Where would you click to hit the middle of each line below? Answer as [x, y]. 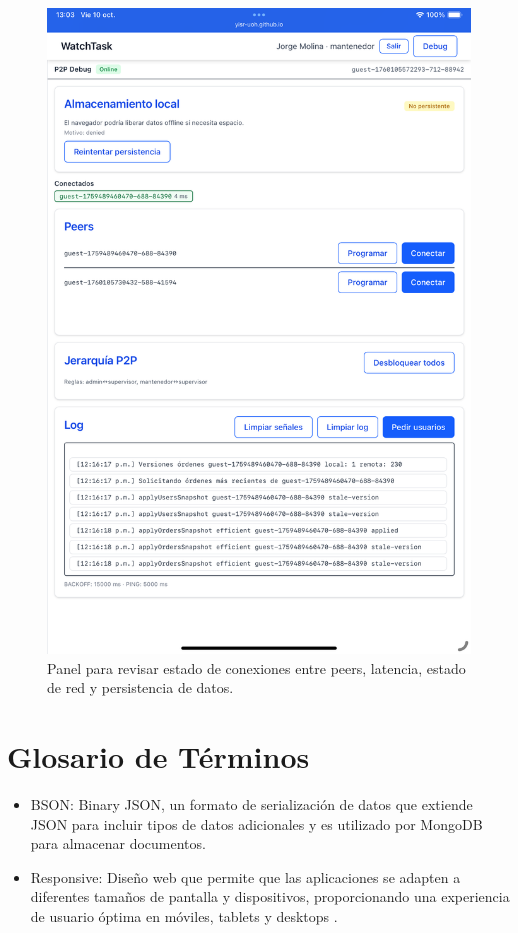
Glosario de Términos [158, 756]
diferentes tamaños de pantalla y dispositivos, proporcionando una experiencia [270, 896]
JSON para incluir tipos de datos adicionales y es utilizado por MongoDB [256, 823]
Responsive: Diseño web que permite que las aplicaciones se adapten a [245, 876]
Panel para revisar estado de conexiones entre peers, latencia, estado [256, 667]
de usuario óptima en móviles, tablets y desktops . [184, 915]
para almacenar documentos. [118, 843]
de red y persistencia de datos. [140, 687]
